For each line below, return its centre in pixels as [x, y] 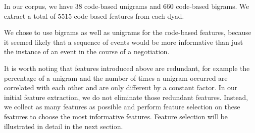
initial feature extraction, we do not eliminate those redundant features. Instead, [126, 97]
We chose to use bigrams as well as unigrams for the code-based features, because [128, 32]
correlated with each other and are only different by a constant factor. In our [121, 87]
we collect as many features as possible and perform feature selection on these [122, 107]
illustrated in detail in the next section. [64, 126]
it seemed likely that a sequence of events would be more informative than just [124, 42]
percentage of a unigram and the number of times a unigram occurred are [116, 78]
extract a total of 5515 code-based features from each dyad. [94, 16]
